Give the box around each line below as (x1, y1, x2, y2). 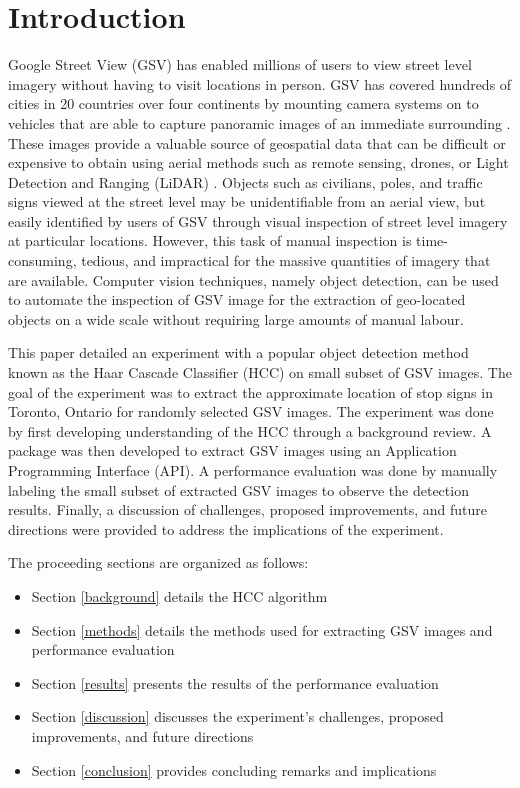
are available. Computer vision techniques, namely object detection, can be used (8, 269, 499, 290)
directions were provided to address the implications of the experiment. (8, 518, 444, 539)
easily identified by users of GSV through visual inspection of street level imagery (8, 210, 508, 231)
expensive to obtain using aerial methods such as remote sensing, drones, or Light (8, 152, 509, 173)
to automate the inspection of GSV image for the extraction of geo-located (8, 289, 466, 310)
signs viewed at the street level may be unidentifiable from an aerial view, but (8, 191, 486, 212)
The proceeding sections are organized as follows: (8, 552, 309, 573)
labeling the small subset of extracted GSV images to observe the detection (8, 479, 469, 500)
